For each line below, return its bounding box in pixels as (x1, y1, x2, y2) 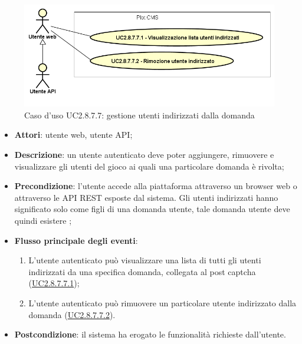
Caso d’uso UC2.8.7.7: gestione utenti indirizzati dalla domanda (24, 108, 255, 121)
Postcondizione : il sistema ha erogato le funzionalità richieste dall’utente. (14, 328, 286, 340)
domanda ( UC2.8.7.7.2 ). (28, 308, 116, 320)
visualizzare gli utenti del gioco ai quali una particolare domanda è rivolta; (14, 160, 284, 172)
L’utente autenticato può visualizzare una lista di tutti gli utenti (28, 254, 261, 266)
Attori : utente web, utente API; (14, 128, 133, 141)
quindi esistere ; (14, 214, 72, 226)
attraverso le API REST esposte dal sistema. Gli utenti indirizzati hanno (14, 191, 278, 203)
